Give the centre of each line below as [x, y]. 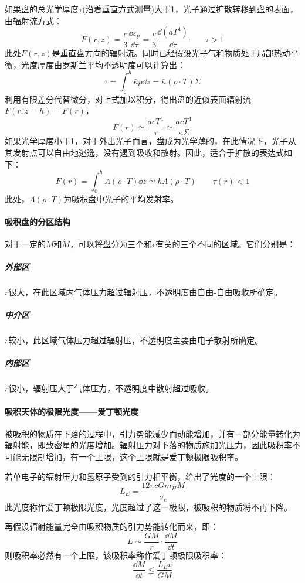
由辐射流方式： [33, 20]
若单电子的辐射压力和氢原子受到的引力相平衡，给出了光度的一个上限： [140, 476]
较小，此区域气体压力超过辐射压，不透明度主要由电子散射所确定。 [136, 340]
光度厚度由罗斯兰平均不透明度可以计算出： [103, 64]
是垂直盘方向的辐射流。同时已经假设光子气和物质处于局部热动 [171, 53]
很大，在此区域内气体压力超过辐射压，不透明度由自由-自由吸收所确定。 [145, 292]
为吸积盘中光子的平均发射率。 [121, 198]
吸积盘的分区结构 [38, 221]
